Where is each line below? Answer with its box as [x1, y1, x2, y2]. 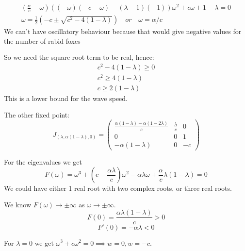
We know [4, 199, 31, 209]
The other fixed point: [4, 109, 70, 119]
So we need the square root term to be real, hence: [4, 52, 154, 62]
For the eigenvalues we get [4, 156, 82, 167]
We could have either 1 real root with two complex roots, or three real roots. [4, 183, 232, 193]
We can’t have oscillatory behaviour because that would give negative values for [4, 26, 242, 36]
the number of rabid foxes [4, 35, 81, 46]
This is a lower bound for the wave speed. [4, 93, 128, 103]
